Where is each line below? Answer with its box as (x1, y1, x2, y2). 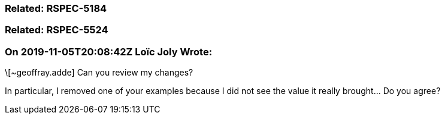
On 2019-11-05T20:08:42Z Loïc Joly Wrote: (5, 45, 213, 58)
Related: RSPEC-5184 (5, 2, 107, 14)
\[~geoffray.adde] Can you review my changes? (5, 67, 193, 78)
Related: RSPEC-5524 (5, 24, 108, 36)
